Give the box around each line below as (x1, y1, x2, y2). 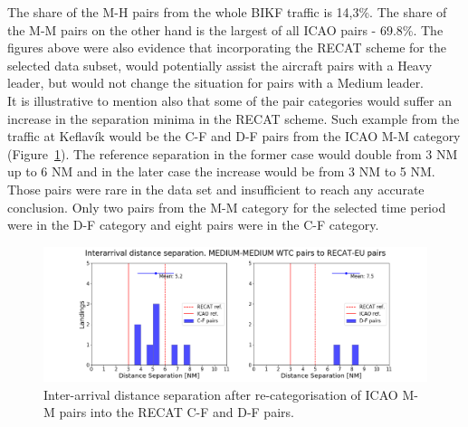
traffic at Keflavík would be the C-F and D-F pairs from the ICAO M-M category (7, 127, 461, 146)
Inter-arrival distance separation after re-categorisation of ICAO (43, 384, 398, 403)
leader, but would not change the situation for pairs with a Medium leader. (7, 73, 425, 92)
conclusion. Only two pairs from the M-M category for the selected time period (7, 197, 446, 216)
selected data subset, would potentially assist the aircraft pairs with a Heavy (7, 55, 433, 74)
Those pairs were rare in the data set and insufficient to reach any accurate (7, 179, 425, 198)
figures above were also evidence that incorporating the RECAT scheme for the (7, 38, 446, 57)
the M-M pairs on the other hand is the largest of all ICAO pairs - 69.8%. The (7, 20, 444, 39)
